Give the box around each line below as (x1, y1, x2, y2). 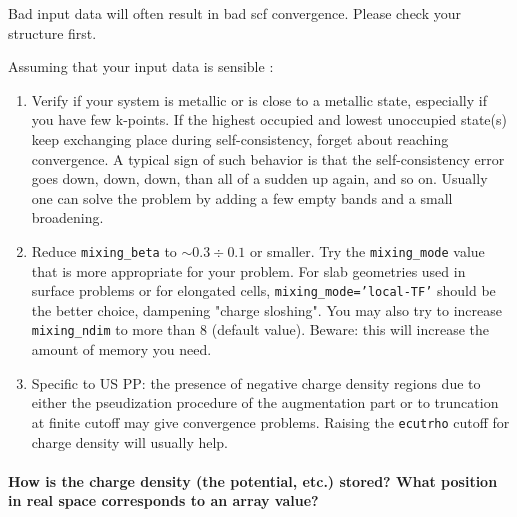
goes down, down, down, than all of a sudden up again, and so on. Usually (31, 168, 488, 189)
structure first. (8, 22, 97, 43)
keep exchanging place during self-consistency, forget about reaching (31, 128, 449, 149)
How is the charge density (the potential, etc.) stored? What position (8, 470, 498, 491)
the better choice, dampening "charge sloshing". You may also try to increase (31, 299, 502, 320)
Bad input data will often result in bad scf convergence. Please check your (8, 3, 461, 23)
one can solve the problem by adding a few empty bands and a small (31, 187, 453, 208)
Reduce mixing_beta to (31, 240, 177, 261)
